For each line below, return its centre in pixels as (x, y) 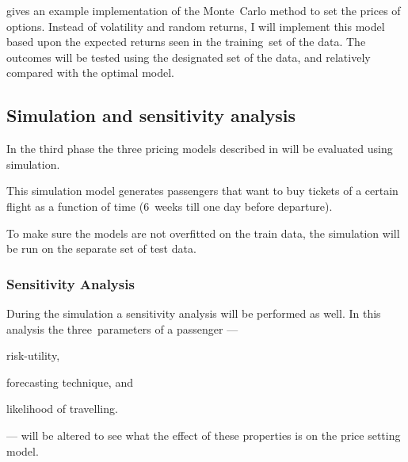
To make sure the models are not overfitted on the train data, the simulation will (203, 233)
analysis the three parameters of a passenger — (122, 328)
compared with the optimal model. (90, 73)
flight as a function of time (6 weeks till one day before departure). (170, 206)
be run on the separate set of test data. (101, 248)
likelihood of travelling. (62, 409)
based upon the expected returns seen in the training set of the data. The (186, 42)
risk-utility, (33, 355)
